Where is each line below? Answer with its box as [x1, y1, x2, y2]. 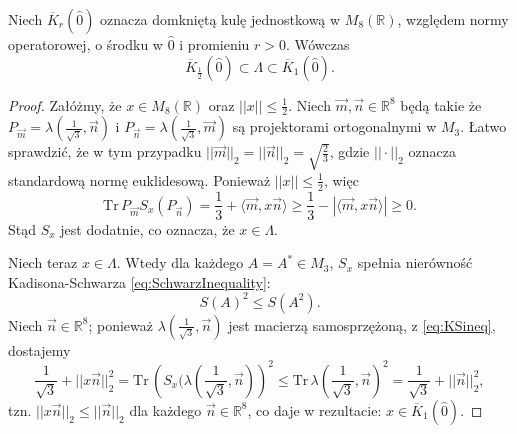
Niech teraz [8, 252, 78, 273]
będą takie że [400, 94, 482, 115]
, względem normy [397, 9, 509, 29]
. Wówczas [286, 34, 350, 54]
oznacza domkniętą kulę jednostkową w [100, 9, 341, 29]
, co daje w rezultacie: [247, 399, 382, 420]
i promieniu [179, 34, 250, 54]
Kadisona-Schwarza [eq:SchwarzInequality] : [8, 271, 271, 292]
